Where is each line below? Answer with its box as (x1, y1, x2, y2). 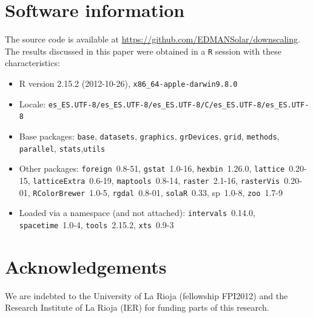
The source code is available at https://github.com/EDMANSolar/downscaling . (5, 33, 300, 46)
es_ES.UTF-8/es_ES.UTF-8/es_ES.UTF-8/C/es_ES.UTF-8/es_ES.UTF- (48, 100, 309, 109)
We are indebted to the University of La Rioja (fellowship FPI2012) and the (5, 289, 288, 302)
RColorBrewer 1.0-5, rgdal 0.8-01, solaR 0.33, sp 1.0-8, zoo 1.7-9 (33, 186, 283, 198)
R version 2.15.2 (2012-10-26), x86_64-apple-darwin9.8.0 (19, 76, 238, 89)
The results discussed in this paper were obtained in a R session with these (5, 44, 282, 57)
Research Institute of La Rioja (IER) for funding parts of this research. (5, 301, 269, 314)
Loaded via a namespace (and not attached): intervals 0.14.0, (19, 206, 255, 219)
